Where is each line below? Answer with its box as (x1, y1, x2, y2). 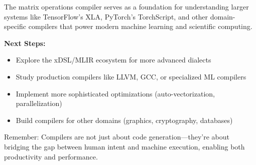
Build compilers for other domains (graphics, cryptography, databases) (16, 114, 233, 125)
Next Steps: (4, 37, 46, 48)
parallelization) (16, 98, 62, 108)
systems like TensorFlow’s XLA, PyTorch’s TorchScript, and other (4, 11, 208, 21)
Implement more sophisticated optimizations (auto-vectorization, (16, 88, 215, 98)
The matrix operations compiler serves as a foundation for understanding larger (4, 1, 249, 11)
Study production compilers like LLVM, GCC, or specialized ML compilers (16, 71, 246, 81)
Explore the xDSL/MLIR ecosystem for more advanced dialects (16, 54, 211, 65)
